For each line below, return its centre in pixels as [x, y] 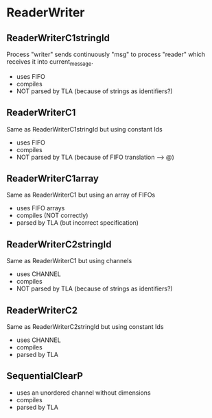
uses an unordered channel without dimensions [84, 393]
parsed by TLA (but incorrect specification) [77, 223]
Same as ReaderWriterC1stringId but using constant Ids [84, 129]
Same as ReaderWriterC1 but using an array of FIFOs [81, 195]
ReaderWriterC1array [52, 179]
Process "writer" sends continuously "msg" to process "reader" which [106, 54]
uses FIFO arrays [40, 208]
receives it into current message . [50, 62]
